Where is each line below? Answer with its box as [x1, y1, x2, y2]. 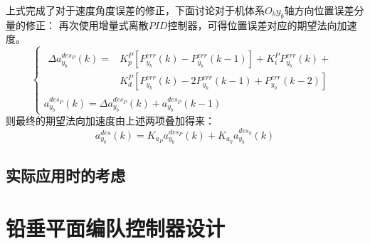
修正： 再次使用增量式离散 [25, 17, 149, 32]
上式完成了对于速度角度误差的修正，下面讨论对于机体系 [6, 3, 265, 17]
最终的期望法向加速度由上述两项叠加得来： [15, 113, 215, 128]
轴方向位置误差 [284, 3, 354, 17]
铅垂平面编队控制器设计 [6, 213, 226, 242]
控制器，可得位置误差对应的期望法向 [167, 17, 337, 32]
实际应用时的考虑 [6, 164, 125, 186]
